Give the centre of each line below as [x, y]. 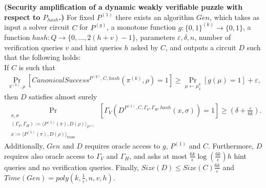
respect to [22, 17]
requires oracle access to [122, 146]
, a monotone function [141, 27]
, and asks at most [158, 155]
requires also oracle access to [49, 155]
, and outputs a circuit [201, 47]
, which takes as [234, 17]
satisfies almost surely [63, 97]
